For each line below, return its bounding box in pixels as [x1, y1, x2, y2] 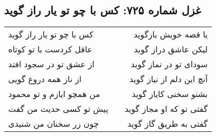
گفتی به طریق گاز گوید [127, 118, 208, 130]
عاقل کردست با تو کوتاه [8, 43, 92, 55]
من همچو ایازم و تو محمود [8, 88, 101, 100]
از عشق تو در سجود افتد [8, 58, 94, 70]
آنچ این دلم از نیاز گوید [129, 73, 208, 85]
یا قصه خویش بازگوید [133, 28, 208, 41]
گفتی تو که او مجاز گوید [124, 103, 208, 115]
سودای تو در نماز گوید [131, 58, 208, 70]
